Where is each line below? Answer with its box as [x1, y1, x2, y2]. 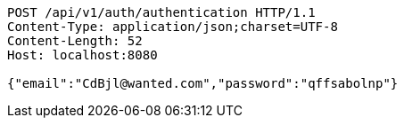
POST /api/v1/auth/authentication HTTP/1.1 [7, 5, 316, 20]
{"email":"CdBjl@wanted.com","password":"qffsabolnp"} [7, 76, 399, 90]
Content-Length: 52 [7, 34, 143, 48]
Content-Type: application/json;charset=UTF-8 [7, 20, 338, 34]
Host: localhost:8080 [7, 48, 158, 62]
